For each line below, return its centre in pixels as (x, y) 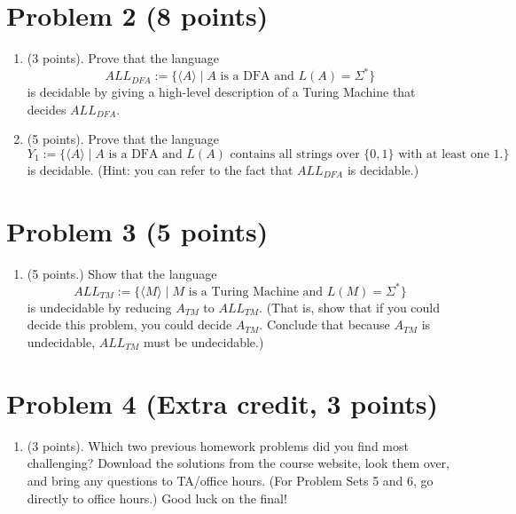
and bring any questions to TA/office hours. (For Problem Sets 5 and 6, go (230, 480)
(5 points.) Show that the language (122, 273)
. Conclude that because (324, 324)
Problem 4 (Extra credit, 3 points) (222, 403)
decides (47, 109)
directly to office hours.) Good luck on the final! (157, 498)
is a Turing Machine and (256, 292)
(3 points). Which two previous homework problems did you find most (218, 445)
